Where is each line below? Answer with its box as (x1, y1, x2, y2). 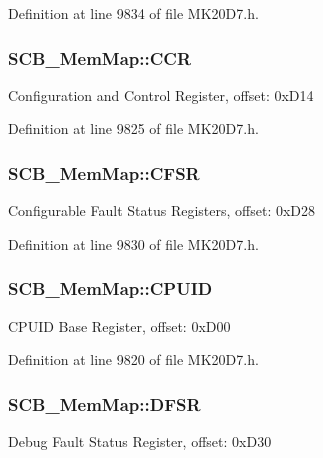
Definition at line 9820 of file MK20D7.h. (8, 349, 259, 370)
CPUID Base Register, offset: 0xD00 (8, 315, 231, 336)
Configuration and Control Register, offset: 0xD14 (8, 84, 314, 105)
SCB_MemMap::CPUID (8, 276, 213, 301)
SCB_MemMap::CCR (8, 45, 192, 70)
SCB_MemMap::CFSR (8, 160, 200, 185)
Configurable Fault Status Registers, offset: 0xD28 (8, 200, 316, 221)
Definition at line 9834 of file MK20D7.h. (8, 3, 259, 23)
